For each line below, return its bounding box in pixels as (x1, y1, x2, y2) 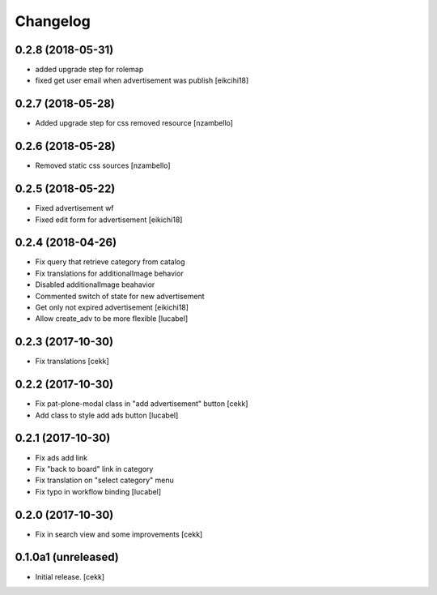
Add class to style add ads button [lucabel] (35, 410, 179, 420)
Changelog (15, 12, 91, 30)
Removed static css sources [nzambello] (35, 161, 171, 170)
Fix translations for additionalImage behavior (35, 268, 184, 278)
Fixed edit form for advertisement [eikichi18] (35, 215, 183, 225)
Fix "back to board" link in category (35, 464, 154, 473)
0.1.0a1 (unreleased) (15, 550, 119, 564)
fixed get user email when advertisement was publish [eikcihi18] (35, 75, 249, 85)
